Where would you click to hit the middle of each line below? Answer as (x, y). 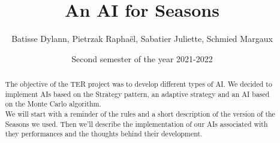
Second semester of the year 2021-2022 (142, 58)
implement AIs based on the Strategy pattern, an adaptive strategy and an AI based (137, 94)
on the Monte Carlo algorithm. (53, 104)
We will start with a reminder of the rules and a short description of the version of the (140, 114)
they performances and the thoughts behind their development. (104, 134)
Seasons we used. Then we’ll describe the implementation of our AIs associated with (136, 124)
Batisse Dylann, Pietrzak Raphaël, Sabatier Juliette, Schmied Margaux (142, 39)
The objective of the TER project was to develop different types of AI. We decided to (139, 84)
